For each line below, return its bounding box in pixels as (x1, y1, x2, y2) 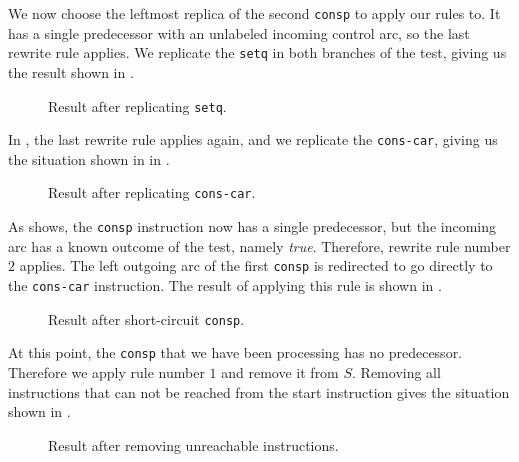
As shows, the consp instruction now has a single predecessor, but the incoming (8, 216, 496, 237)
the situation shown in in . (8, 148, 170, 169)
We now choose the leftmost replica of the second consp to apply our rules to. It (8, 3, 501, 23)
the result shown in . (8, 61, 134, 82)
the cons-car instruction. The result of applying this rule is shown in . (8, 274, 442, 295)
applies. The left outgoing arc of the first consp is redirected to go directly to (19, 255, 493, 276)
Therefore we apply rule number (8, 361, 205, 382)
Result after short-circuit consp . (48, 308, 245, 329)
